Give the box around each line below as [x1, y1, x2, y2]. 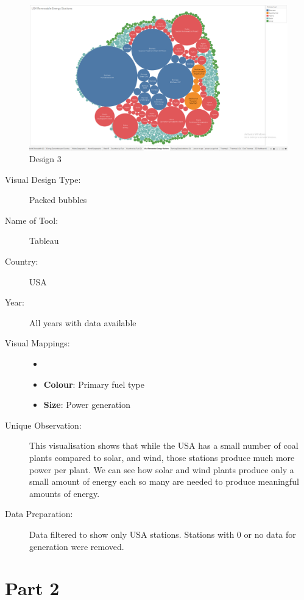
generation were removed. [29, 540, 124, 552]
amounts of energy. [29, 487, 100, 499]
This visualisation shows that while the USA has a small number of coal [29, 439, 299, 452]
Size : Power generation [43, 398, 130, 411]
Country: [5, 255, 38, 268]
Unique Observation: [5, 418, 82, 431]
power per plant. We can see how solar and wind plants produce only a [29, 463, 294, 476]
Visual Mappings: [5, 337, 70, 349]
